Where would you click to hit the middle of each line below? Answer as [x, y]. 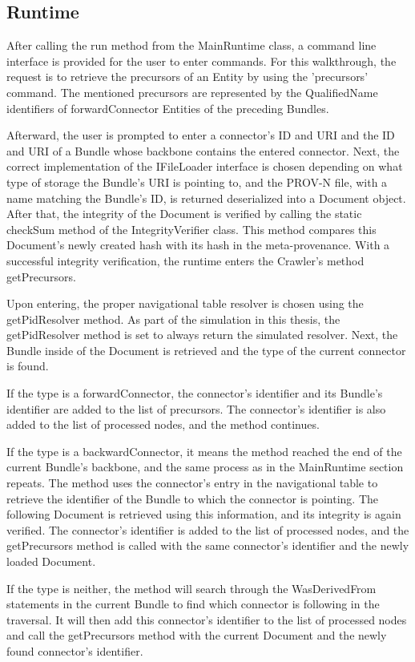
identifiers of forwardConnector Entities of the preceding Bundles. [168, 108]
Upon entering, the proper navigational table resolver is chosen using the [185, 303]
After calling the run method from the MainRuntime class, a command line [191, 45]
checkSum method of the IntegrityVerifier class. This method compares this [191, 229]
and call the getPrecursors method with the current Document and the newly [197, 635]
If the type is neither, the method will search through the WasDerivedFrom [191, 588]
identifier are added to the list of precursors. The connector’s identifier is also [196, 408]
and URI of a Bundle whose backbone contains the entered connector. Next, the [203, 150]
